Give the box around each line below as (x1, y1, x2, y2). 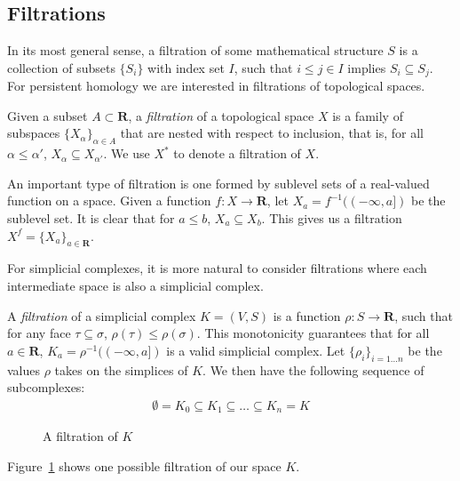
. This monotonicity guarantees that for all (196, 324, 430, 342)
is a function (273, 306, 341, 325)
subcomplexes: (7, 378, 85, 397)
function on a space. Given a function (7, 191, 211, 210)
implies (347, 58, 386, 76)
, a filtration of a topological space (128, 106, 314, 124)
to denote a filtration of (173, 144, 301, 163)
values (7, 360, 41, 379)
